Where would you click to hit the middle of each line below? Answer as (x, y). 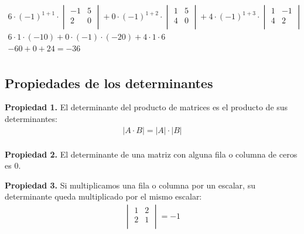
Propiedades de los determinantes (109, 83)
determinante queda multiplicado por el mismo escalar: (103, 196)
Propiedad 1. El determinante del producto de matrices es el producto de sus (146, 107)
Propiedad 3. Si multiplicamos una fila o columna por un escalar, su (130, 185)
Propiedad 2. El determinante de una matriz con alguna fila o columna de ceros (151, 154)
